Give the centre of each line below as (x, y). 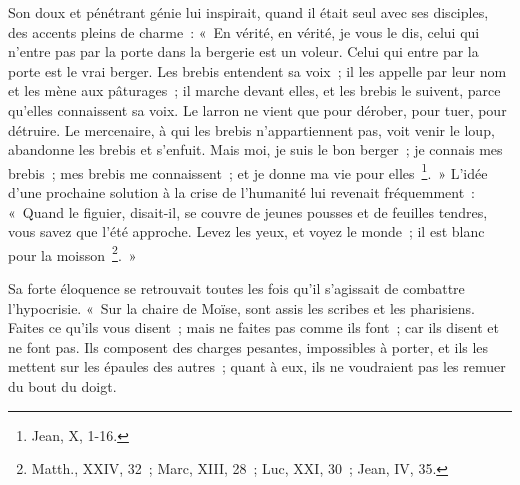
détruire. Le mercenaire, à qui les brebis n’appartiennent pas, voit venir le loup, (251, 129)
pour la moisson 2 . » (72, 253)
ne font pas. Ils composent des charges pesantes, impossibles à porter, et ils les (248, 346)
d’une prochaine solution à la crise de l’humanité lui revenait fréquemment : (241, 192)
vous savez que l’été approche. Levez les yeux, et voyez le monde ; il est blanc (246, 231)
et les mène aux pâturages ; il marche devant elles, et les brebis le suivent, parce (254, 90)
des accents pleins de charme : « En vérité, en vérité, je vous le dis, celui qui (244, 31)
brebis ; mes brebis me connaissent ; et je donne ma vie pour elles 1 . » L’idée (248, 171)
